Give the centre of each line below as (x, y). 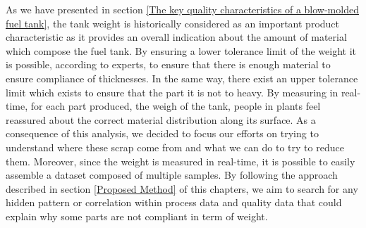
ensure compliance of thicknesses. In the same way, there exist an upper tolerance (182, 78)
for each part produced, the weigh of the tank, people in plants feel (176, 106)
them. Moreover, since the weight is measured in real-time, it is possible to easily (181, 161)
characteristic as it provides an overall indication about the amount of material (176, 37)
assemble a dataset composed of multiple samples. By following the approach (172, 175)
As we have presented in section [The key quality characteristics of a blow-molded (182, 9)
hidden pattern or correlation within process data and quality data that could (174, 202)
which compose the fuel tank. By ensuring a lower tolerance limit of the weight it (181, 50)
